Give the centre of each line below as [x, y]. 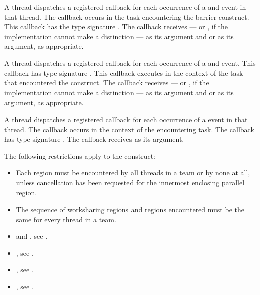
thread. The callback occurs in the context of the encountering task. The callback [129, 129]
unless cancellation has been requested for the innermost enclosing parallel [130, 182]
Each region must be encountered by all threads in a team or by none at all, [133, 173]
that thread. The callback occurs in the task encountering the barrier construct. [127, 16]
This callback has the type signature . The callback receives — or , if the [116, 26]
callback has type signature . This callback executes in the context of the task [124, 73]
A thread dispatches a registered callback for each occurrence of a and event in [125, 7]
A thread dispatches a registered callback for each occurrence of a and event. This [130, 63]
